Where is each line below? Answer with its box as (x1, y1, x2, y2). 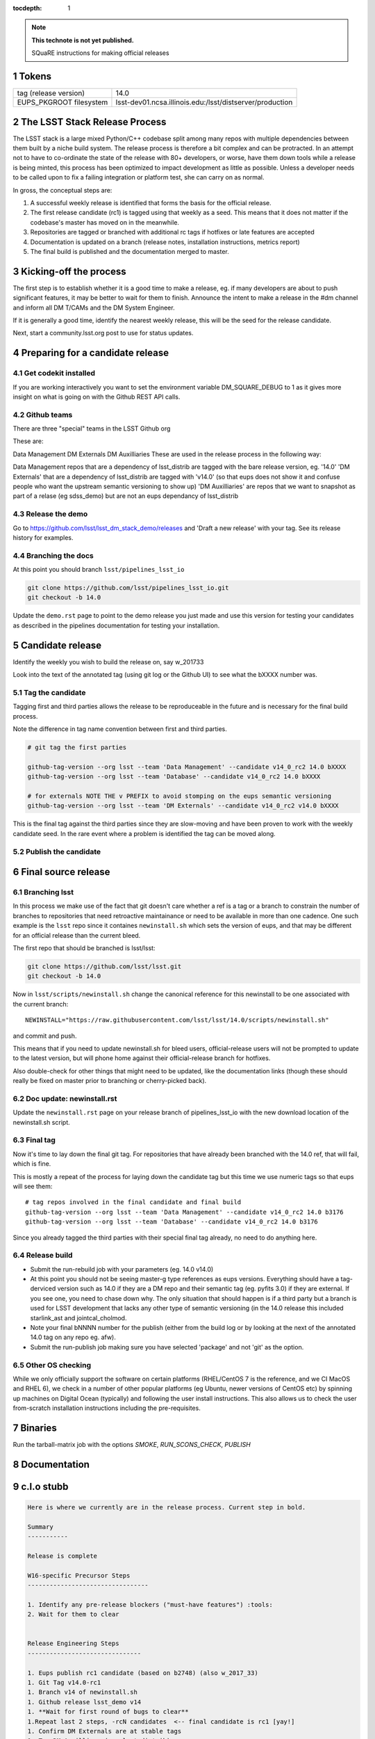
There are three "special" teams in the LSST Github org (12, 424, 171, 433)
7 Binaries (12, 1422, 57, 1434)
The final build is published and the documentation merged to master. (30, 247, 229, 255)
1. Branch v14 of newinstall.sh (27, 1688, 138, 1697)
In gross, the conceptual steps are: (12, 186, 112, 194)
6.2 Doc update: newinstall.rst (12, 1093, 117, 1103)
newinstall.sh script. (12, 1118, 70, 1126)
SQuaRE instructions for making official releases (31, 49, 169, 57)
